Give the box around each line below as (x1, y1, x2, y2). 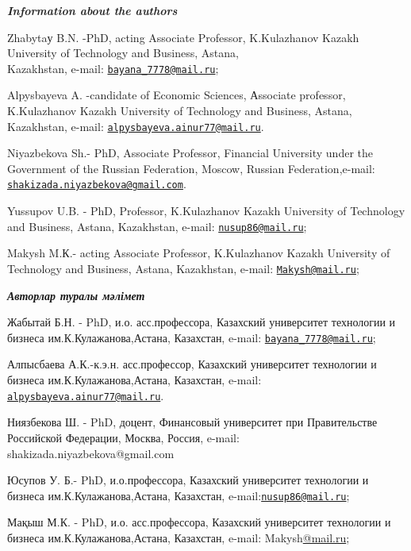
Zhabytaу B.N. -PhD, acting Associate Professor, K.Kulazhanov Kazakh (7, 29, 359, 45)
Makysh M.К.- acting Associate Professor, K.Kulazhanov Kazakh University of (7, 245, 390, 261)
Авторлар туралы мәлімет (7, 287, 145, 303)
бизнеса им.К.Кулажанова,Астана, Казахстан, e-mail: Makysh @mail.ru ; (7, 529, 350, 545)
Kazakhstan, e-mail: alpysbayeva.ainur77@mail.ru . (7, 118, 264, 134)
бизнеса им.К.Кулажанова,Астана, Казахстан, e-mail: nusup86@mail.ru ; (7, 487, 350, 503)
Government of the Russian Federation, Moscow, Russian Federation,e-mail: (7, 160, 375, 176)
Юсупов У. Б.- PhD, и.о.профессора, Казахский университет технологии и (7, 472, 369, 488)
